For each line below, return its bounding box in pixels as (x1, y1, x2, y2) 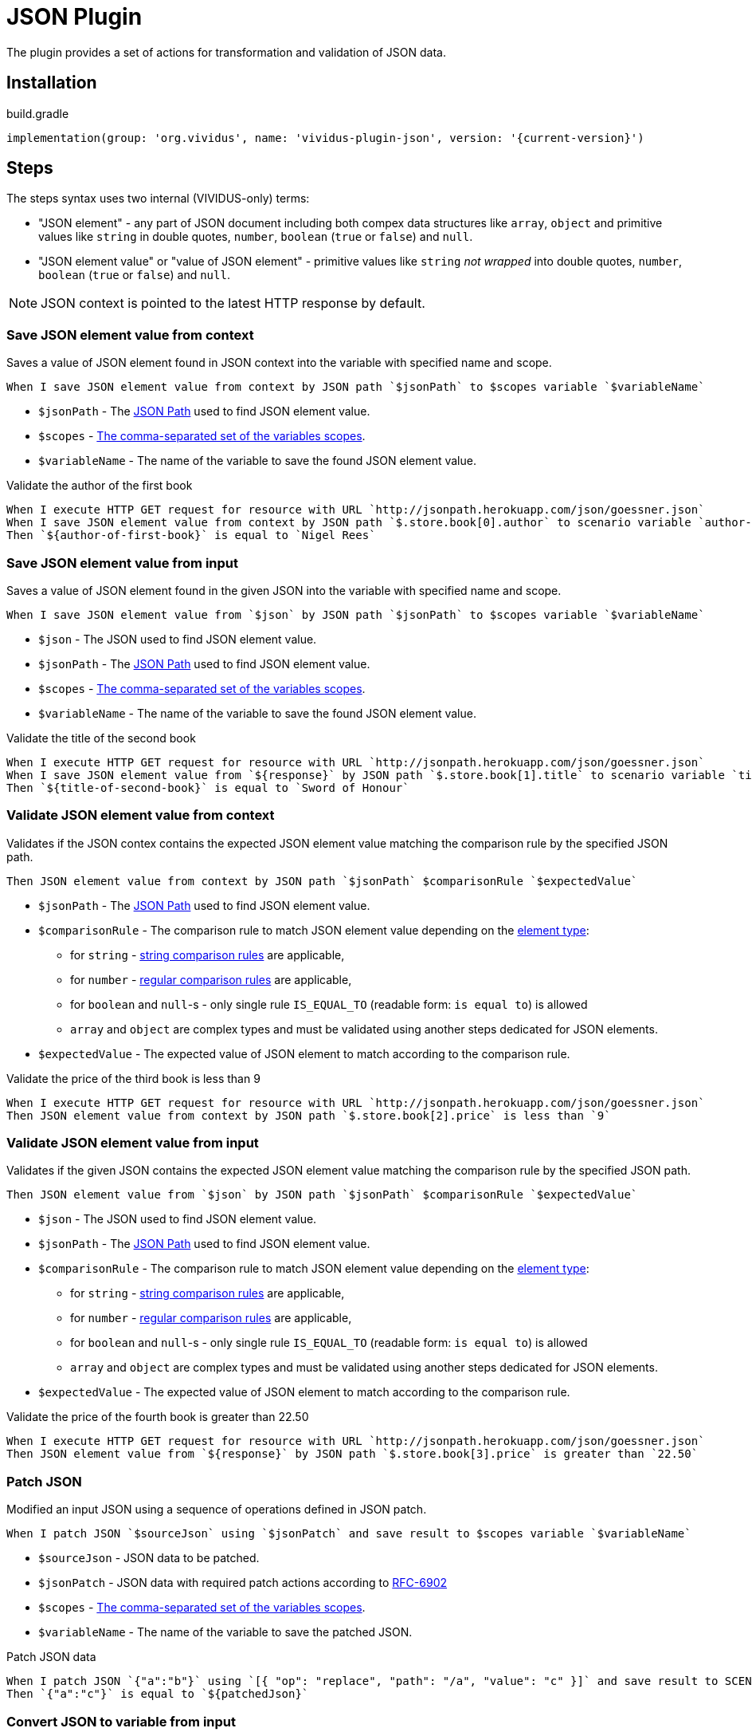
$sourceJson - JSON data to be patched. (38, 1551, 260, 1565)
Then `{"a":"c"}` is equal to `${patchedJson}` (6, 1687, 309, 1701)
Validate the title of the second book (6, 730, 196, 745)
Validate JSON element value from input (6, 1135, 259, 1151)
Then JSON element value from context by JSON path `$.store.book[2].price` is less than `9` (6, 1108, 611, 1122)
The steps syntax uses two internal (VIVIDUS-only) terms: (6, 191, 310, 206)
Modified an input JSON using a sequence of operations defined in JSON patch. (6, 1502, 427, 1517)
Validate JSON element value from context (6, 807, 275, 824)
